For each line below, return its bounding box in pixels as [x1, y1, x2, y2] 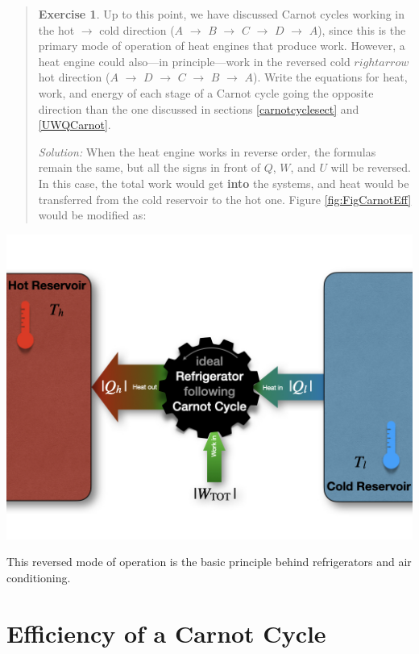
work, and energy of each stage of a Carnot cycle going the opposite [38, 84, 374, 101]
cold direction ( [99, 21, 175, 38]
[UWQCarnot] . [38, 116, 111, 133]
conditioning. [6, 569, 71, 585]
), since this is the [317, 21, 406, 38]
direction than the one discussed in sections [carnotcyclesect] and [38, 100, 359, 117]
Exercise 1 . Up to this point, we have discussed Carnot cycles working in [38, 6, 405, 22]
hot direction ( [38, 69, 110, 85]
